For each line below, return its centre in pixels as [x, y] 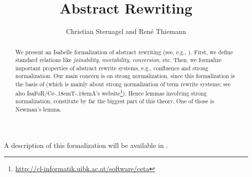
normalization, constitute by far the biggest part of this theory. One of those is [115, 101]
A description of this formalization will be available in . [86, 145]
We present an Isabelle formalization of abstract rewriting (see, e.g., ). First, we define [124, 52]
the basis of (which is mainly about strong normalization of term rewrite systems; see [123, 84]
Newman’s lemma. [38, 109]
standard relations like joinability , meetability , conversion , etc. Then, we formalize [118, 60]
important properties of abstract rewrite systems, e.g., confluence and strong [112, 68]
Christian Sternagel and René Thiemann [126, 31]
